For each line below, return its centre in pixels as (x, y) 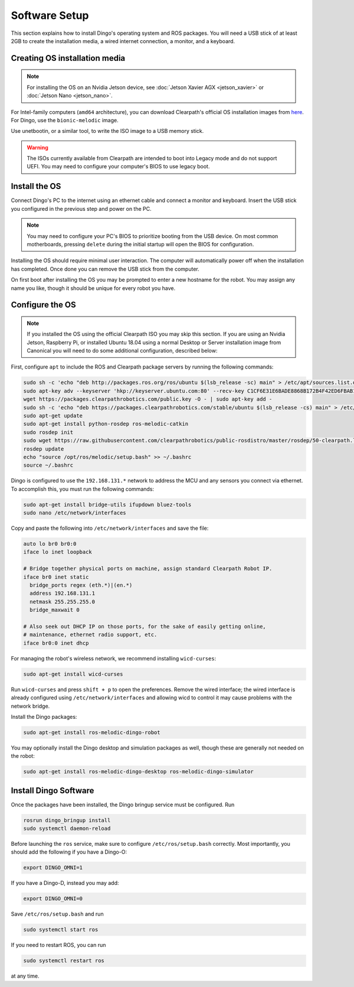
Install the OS (36, 186)
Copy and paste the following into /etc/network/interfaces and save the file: (110, 528)
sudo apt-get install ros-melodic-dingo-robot (92, 732)
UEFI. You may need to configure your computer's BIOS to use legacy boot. (118, 167)
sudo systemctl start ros (61, 930)
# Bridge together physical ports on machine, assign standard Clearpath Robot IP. (148, 569)
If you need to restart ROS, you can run (58, 945)
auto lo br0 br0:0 (50, 544)
